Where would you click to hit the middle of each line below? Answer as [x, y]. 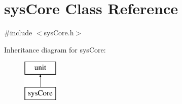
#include [18, 33]
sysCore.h [59, 33]
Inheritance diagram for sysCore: [55, 49]
